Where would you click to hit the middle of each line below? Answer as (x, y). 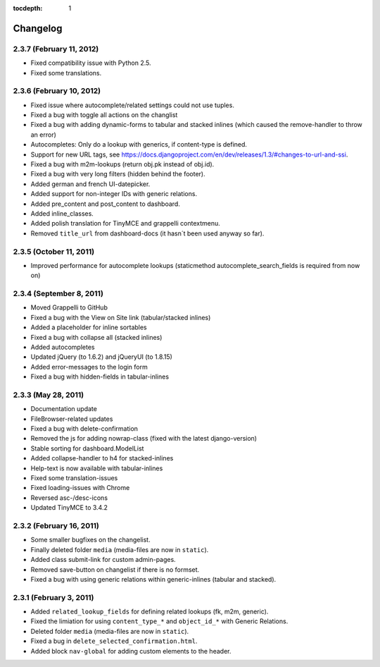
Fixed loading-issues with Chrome (80, 488)
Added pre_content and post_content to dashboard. (106, 204)
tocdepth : (28, 8)
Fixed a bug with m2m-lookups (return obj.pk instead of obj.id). (122, 164)
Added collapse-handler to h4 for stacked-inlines (102, 458)
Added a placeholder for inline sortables (89, 327)
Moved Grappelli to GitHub (69, 307)
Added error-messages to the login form (89, 367)
